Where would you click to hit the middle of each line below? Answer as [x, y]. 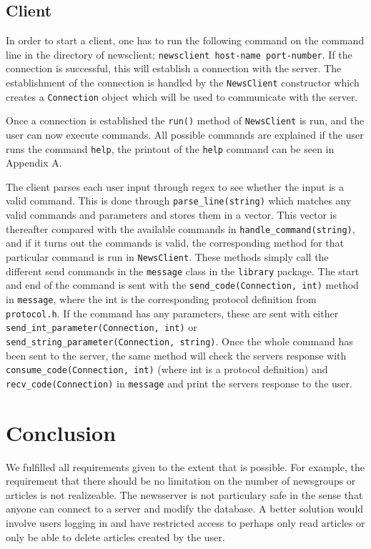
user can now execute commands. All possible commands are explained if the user [185, 135]
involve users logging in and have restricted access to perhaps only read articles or [185, 522]
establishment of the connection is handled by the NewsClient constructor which [183, 83]
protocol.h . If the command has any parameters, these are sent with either [172, 313]
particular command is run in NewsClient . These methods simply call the [167, 256]
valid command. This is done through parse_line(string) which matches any [179, 201]
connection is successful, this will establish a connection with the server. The [174, 68]
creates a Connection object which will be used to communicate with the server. [182, 96]
